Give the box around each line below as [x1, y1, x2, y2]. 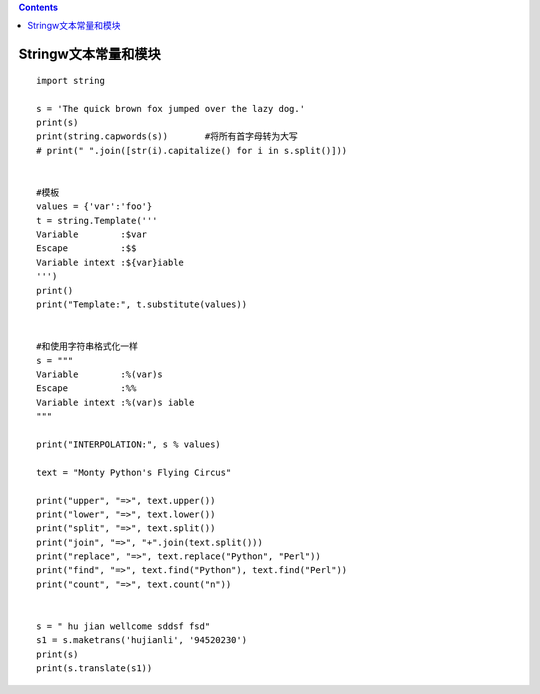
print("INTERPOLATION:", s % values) [36, 438, 222, 450]
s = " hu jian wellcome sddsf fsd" [36, 621, 211, 632]
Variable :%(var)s [36, 369, 164, 380]
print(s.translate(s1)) [36, 663, 153, 674]
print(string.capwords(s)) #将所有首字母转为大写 [36, 131, 299, 142]
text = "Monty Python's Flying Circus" [36, 466, 232, 478]
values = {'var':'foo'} [36, 201, 153, 212]
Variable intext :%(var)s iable [36, 396, 195, 408]
